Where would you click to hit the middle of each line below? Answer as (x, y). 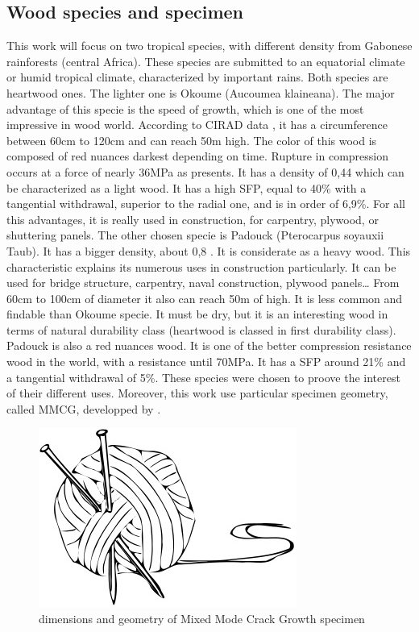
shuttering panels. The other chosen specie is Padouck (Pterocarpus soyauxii (195, 235)
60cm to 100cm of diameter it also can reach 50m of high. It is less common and (205, 298)
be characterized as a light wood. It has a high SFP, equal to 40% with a (187, 187)
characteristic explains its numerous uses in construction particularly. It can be (201, 266)
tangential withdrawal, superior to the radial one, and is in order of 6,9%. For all (206, 204)
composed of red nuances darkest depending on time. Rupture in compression (198, 156)
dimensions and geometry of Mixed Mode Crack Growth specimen (202, 619)
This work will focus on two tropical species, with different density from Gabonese (209, 46)
